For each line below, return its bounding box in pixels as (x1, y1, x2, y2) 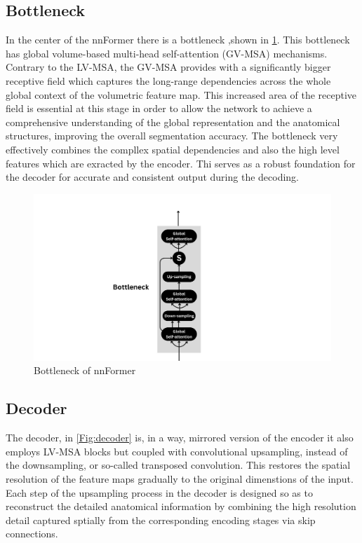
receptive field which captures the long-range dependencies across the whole (6, 73, 331, 88)
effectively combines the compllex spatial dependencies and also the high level (6, 142, 340, 156)
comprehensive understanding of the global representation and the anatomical (6, 114, 340, 129)
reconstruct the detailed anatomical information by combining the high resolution (6, 499, 356, 514)
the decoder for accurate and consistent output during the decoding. (6, 170, 300, 184)
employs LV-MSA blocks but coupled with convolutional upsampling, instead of (6, 444, 348, 458)
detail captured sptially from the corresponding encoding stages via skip (6, 512, 316, 527)
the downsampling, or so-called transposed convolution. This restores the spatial (6, 458, 351, 472)
